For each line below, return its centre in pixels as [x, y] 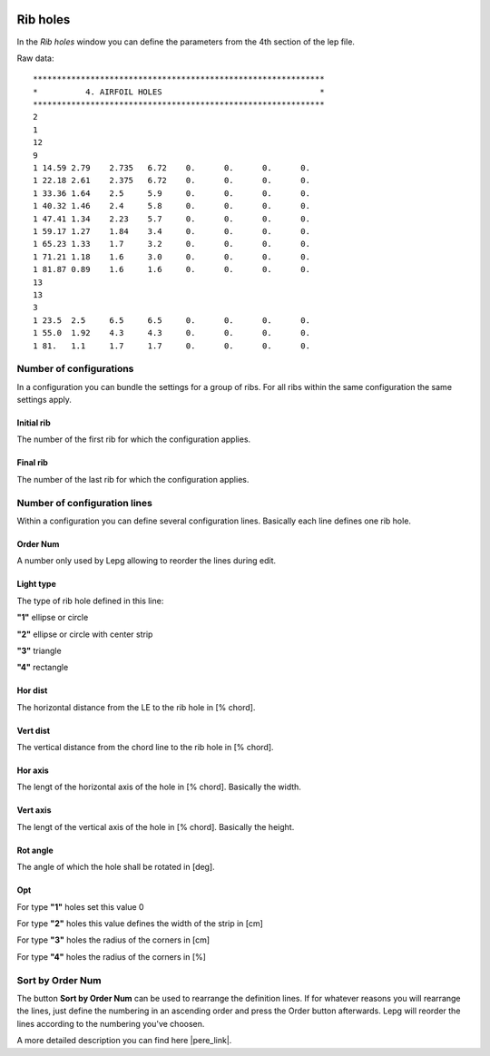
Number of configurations [75, 369]
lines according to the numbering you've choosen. [111, 1023]
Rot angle [35, 850]
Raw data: [35, 58]
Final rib [33, 463]
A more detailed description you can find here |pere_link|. [124, 1041]
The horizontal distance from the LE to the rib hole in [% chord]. [136, 707]
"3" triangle [39, 650]
